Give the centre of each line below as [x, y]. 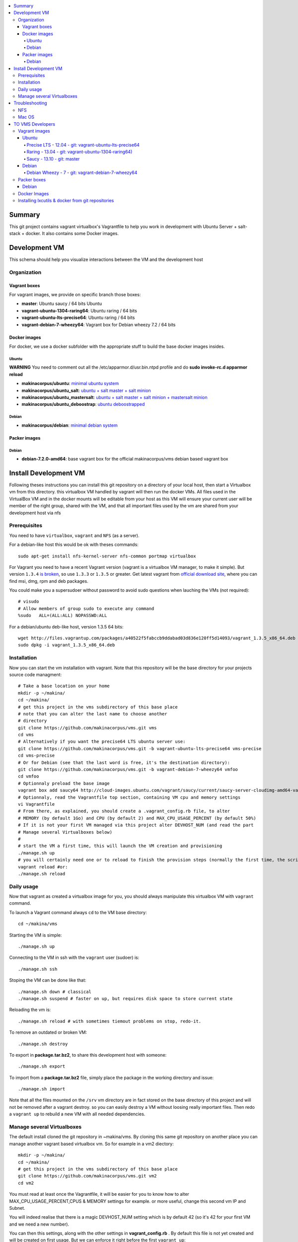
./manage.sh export [42, 1066]
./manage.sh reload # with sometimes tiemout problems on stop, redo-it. [110, 1021]
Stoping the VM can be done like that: [48, 980]
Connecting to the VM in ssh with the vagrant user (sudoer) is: [74, 958]
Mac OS [26, 117]
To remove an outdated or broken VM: [48, 1032]
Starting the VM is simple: [36, 935]
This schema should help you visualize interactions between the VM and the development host [106, 260]
